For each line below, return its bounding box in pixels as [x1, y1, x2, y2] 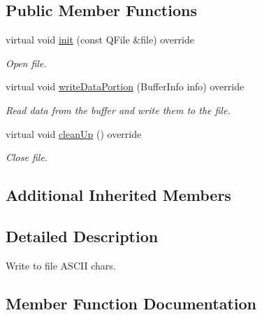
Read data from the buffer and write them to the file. [6, 102, 231, 117]
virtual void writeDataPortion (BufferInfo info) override [6, 79, 245, 94]
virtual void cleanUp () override [6, 126, 142, 141]
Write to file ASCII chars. [6, 258, 116, 272]
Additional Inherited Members [6, 184, 231, 206]
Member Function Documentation [6, 292, 257, 314]
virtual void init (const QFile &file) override [6, 32, 194, 47]
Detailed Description [6, 225, 159, 246]
